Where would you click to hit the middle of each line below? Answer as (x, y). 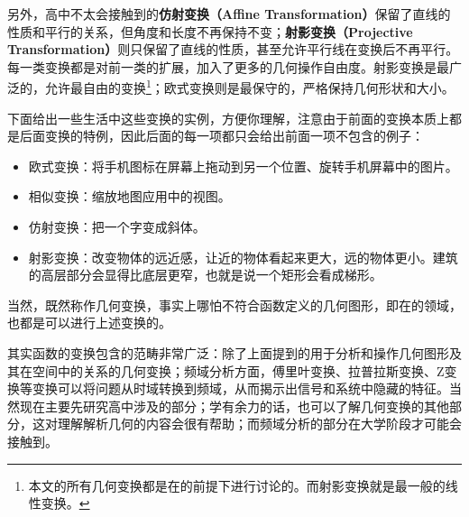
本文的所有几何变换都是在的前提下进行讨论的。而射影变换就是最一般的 (237, 485)
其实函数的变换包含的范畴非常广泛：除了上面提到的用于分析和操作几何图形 (228, 352)
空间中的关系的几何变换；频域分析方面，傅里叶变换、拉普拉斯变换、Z (238, 370)
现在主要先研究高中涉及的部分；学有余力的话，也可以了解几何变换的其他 (234, 406)
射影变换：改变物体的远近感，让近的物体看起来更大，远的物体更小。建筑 (243, 257)
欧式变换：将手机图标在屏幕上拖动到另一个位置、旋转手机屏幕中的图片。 (243, 166)
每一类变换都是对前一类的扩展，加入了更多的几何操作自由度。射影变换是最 (228, 66)
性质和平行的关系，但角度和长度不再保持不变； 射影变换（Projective (210, 31)
